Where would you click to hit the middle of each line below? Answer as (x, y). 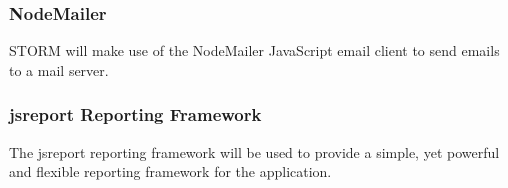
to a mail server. (59, 69)
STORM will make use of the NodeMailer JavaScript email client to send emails (254, 50)
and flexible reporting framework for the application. (170, 171)
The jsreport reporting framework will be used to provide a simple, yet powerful (254, 151)
